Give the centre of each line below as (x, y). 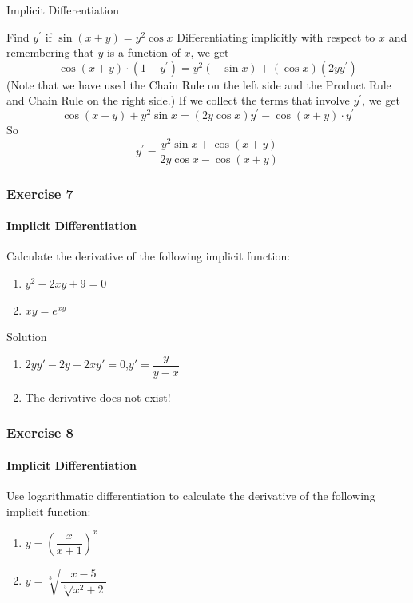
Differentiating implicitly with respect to (276, 36)
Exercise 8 (40, 432)
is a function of (143, 52)
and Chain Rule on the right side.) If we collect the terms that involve (178, 100)
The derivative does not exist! (98, 397)
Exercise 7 (40, 193)
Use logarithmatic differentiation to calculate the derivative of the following (191, 496)
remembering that (50, 52)
